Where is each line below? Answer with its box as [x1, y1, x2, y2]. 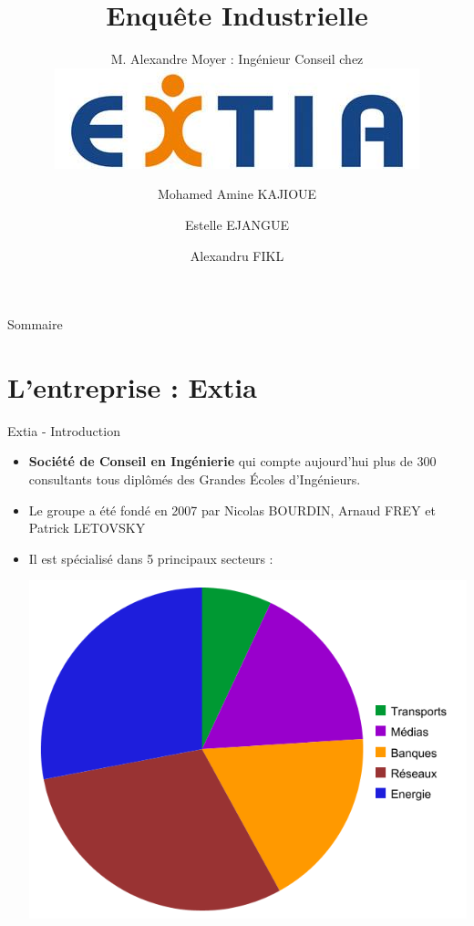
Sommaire [7, 315, 63, 334]
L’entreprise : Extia [7, 368, 257, 405]
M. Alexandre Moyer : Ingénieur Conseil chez [110, 49, 364, 68]
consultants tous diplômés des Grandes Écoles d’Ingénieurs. [28, 470, 361, 488]
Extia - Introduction [7, 421, 120, 440]
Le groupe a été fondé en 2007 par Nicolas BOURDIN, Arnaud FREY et [28, 500, 436, 519]
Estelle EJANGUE [184, 214, 290, 234]
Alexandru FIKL [190, 245, 284, 265]
